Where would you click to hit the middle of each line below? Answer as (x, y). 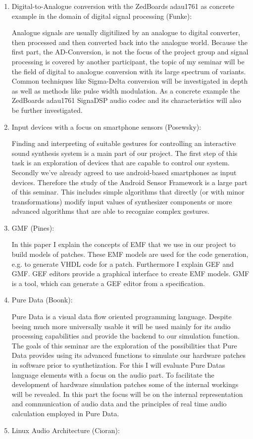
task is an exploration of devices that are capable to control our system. (121, 163)
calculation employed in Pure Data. (65, 413)
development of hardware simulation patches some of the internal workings (125, 384)
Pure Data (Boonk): (42, 300)
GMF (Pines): (33, 227)
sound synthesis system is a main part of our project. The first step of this (125, 153)
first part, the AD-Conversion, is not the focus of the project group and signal (130, 52)
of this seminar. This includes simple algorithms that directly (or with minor (128, 192)
